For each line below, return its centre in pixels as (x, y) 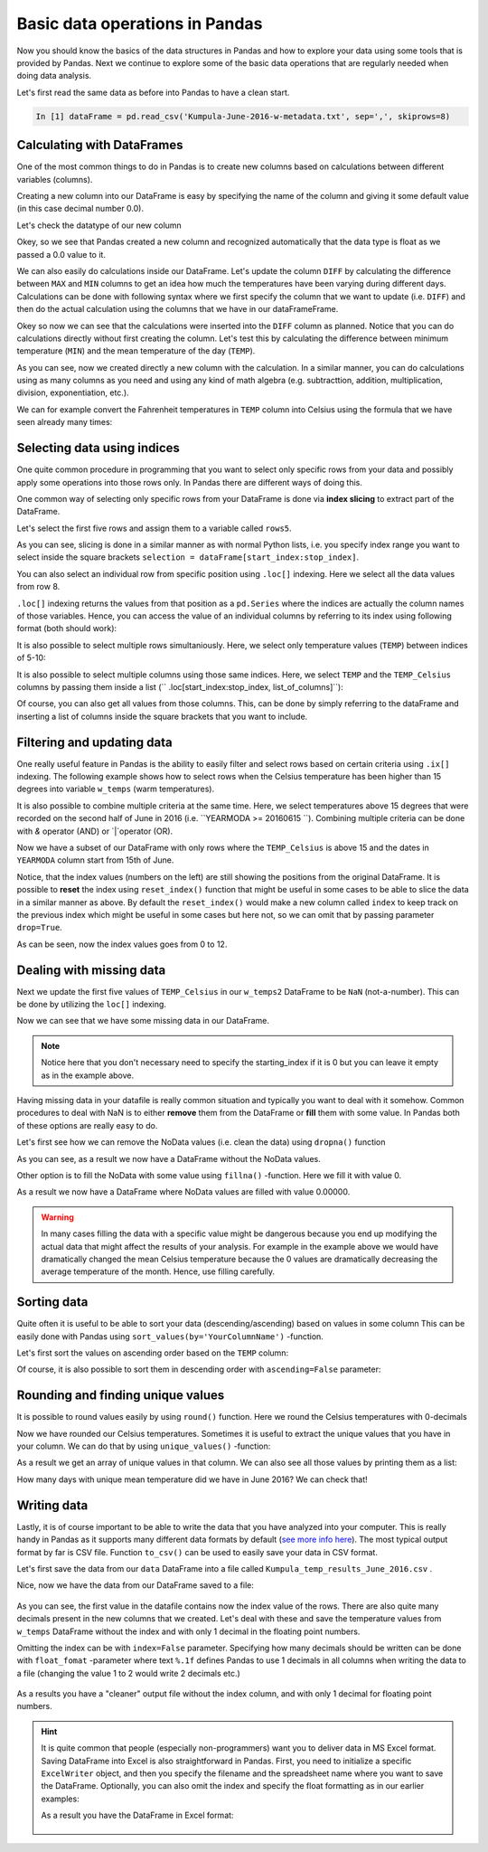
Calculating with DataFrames (100, 145)
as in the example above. (88, 1075)
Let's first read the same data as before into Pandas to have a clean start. (153, 92)
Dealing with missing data (91, 970)
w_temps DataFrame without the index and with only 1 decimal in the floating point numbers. (188, 1631)
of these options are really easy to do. (87, 1125)
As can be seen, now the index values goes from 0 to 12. (122, 944)
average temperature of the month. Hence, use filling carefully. (158, 1271)
